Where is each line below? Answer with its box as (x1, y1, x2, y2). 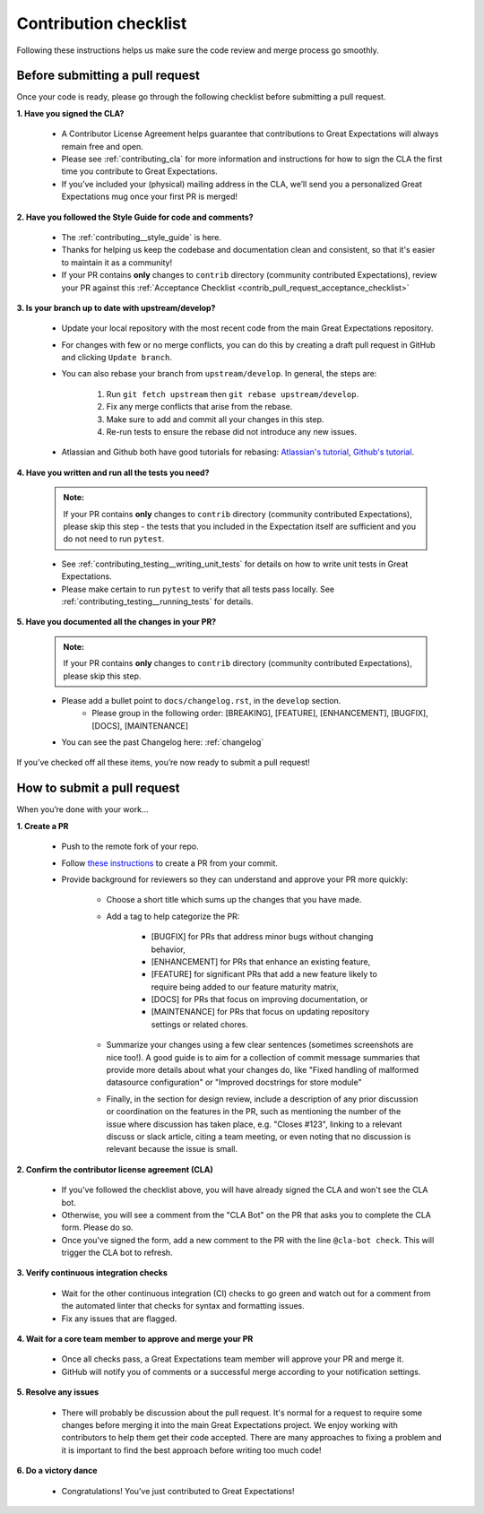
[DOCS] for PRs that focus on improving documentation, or (151, 994, 368, 1005)
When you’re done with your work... (16, 804, 149, 815)
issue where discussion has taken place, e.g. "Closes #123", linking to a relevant (106, 1119, 402, 1129)
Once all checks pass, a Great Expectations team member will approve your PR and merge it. (61, 1354, 404, 1364)
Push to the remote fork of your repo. (61, 841, 199, 852)
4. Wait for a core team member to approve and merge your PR (16, 1334, 254, 1345)
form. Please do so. (61, 1222, 134, 1233)
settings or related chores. (151, 1018, 248, 1030)
